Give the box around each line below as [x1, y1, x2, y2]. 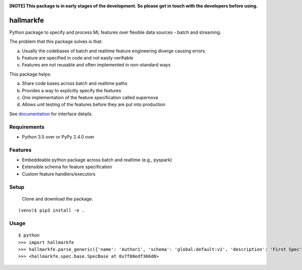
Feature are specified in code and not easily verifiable [22, 55, 133, 61]
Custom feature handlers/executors [22, 171, 96, 177]
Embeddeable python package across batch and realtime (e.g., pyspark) [22, 157, 172, 163]
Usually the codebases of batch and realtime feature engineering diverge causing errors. [22, 48, 206, 54]
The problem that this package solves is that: [9, 38, 103, 45]
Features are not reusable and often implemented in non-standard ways [22, 62, 171, 68]
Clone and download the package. [22, 195, 93, 201]
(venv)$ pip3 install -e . [18, 208, 85, 214]
